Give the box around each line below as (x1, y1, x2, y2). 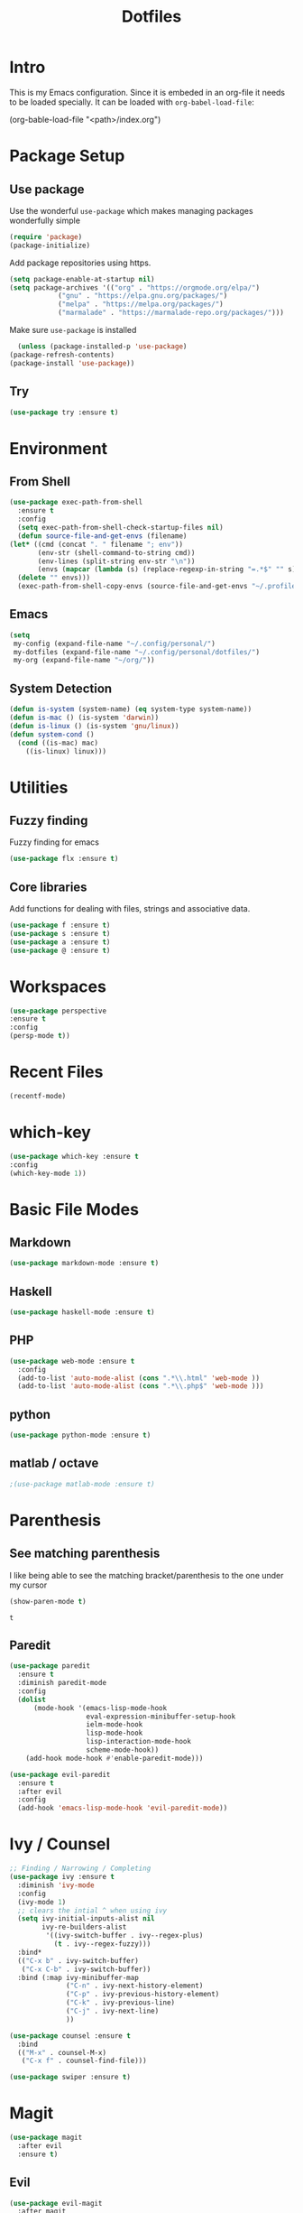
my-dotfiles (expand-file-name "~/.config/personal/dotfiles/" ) (13, 647, 260, 656)
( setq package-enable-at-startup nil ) (9, 274, 155, 283)
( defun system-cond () (9, 729, 95, 739)
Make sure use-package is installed (9, 325, 137, 336)
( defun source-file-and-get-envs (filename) (17, 531, 188, 541)
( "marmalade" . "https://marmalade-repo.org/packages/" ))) (57, 309, 284, 318)
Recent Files (9, 1062, 104, 1082)
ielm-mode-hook (86, 1720, 143, 1729)
